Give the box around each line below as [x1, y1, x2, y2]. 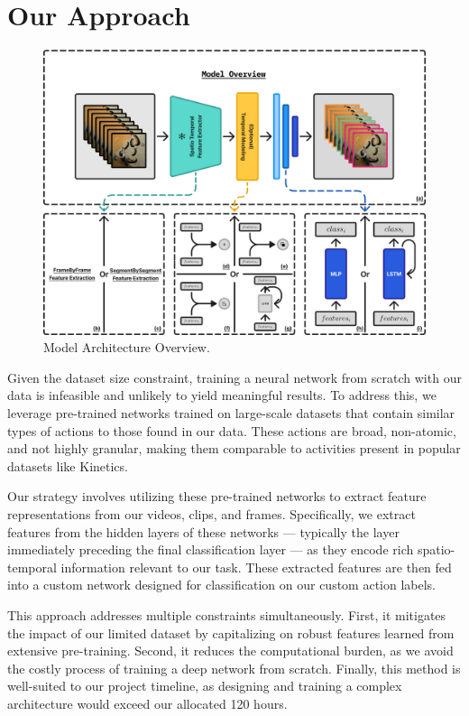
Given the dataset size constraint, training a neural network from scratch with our [7, 367, 462, 386]
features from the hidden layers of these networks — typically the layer [7, 522, 400, 541]
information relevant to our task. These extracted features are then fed [60, 557, 452, 576]
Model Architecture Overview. [43, 338, 210, 357]
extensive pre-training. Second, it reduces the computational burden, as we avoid [7, 641, 454, 660]
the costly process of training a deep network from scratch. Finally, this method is [7, 658, 461, 677]
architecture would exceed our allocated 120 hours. [7, 693, 288, 712]
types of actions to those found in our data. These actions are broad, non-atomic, [7, 421, 456, 440]
